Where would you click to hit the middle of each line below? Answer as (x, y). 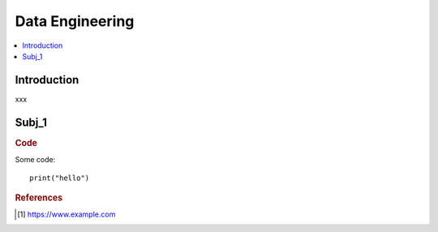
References (39, 197)
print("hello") (60, 178)
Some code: (35, 160)
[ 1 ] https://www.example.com (67, 214)
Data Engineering (75, 21)
